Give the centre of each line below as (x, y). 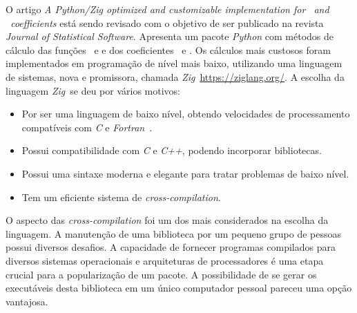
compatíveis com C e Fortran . (87, 127)
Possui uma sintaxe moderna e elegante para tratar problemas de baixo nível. (185, 173)
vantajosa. (27, 301)
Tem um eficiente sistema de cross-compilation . (121, 197)
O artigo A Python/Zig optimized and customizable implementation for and (167, 9)
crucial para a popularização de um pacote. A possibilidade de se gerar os (161, 274)
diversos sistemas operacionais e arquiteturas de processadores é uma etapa (165, 260)
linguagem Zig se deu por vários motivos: (93, 90)
